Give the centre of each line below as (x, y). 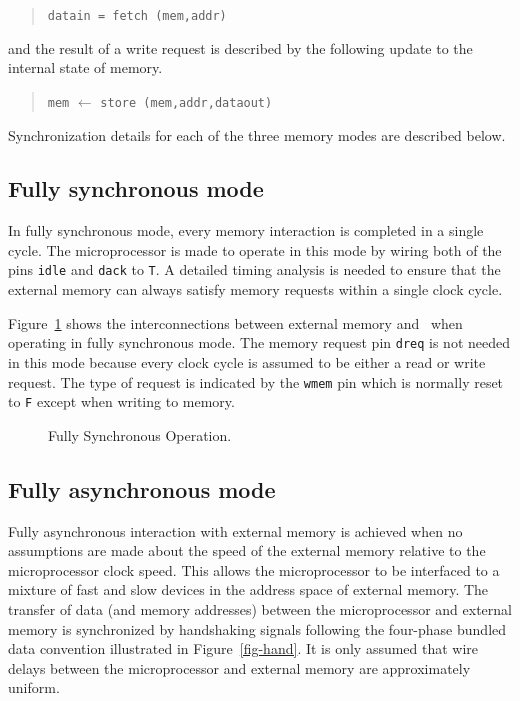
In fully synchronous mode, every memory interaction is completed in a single (246, 230)
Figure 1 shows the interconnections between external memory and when (235, 322)
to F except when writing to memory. (121, 401)
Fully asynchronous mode (142, 488)
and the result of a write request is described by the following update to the (240, 47)
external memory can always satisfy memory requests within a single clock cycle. (255, 289)
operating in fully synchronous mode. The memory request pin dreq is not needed (259, 342)
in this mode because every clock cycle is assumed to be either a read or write (247, 361)
